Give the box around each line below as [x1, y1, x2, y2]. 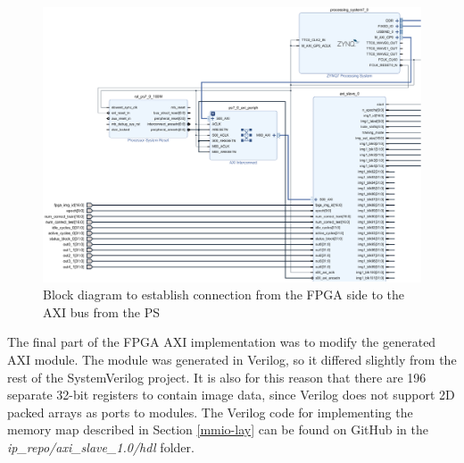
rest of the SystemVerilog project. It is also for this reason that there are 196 [7, 367, 427, 386]
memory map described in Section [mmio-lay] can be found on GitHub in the [7, 420, 429, 439]
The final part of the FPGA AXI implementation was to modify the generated [7, 333, 436, 351]
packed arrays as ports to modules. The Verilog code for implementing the [7, 402, 413, 421]
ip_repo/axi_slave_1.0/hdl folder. [7, 437, 195, 456]
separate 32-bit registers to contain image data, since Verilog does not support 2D [7, 385, 455, 404]
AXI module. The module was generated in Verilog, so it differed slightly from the [7, 350, 457, 369]
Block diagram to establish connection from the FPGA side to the [43, 285, 405, 304]
